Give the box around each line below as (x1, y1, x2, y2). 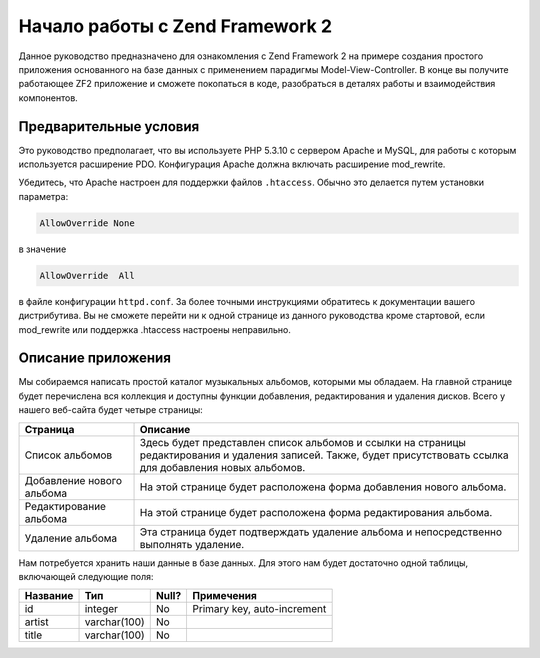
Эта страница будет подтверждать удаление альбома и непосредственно (139, 525, 503, 539)
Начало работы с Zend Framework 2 (18, 15, 333, 37)
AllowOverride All (39, 270, 135, 281)
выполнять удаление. (139, 537, 245, 551)
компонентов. (18, 91, 79, 104)
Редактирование (24, 499, 107, 513)
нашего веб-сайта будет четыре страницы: (18, 404, 204, 416)
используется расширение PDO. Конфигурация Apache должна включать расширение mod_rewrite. (18, 158, 446, 170)
